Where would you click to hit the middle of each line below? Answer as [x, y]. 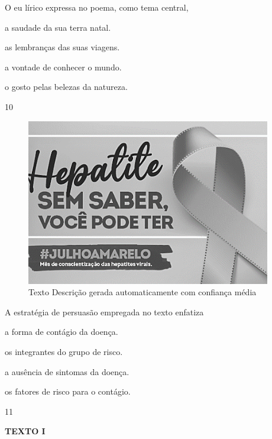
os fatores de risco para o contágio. [68, 391]
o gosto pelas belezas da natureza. [66, 87]
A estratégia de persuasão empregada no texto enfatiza [104, 312]
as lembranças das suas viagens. [62, 47]
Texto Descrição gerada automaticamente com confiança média [143, 292]
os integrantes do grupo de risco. [64, 351]
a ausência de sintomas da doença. [67, 371]
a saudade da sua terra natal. [58, 27]
